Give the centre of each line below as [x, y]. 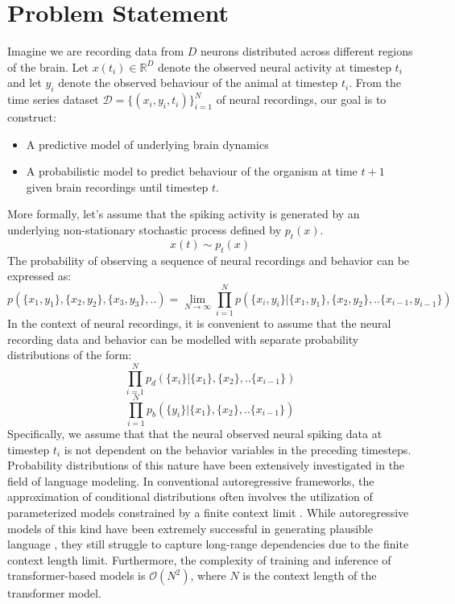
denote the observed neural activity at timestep [274, 66]
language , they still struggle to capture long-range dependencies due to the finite [208, 544]
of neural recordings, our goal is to [301, 99]
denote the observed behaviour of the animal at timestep [198, 83]
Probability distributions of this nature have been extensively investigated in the [206, 465]
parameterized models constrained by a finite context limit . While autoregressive [208, 512]
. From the [375, 83]
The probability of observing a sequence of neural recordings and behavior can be [209, 260]
